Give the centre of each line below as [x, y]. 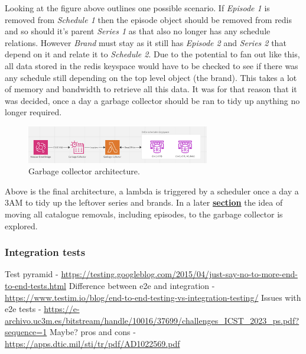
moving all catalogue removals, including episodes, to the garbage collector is [144, 214]
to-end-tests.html [35, 286]
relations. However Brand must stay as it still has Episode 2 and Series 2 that [146, 42]
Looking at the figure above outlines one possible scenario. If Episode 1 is [137, 8]
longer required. [33, 112]
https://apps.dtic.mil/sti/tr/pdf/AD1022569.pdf [92, 343]
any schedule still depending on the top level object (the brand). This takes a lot [151, 77]
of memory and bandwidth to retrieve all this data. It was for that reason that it [151, 89]
